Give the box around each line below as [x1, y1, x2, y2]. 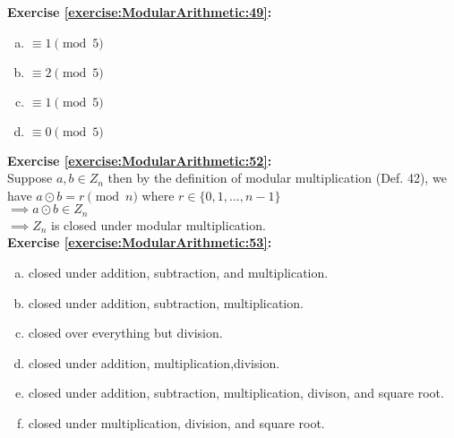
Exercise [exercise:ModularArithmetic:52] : [7, 150, 272, 169]
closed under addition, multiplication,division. [28, 353, 280, 372]
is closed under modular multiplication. [51, 215, 266, 234]
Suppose [7, 168, 53, 187]
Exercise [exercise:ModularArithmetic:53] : [7, 233, 272, 252]
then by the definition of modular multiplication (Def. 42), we [107, 168, 447, 187]
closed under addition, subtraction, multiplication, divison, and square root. [28, 383, 444, 402]
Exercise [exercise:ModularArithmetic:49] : [7, 3, 272, 21]
